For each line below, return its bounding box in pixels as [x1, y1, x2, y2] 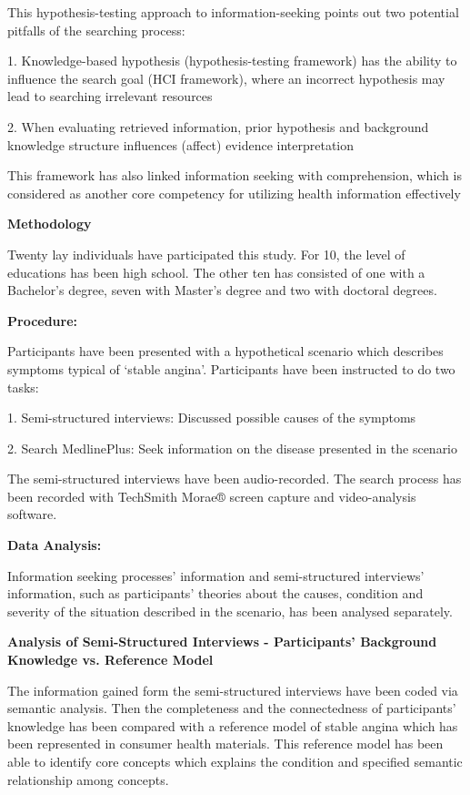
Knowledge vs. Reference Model [7, 650, 214, 669]
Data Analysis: [7, 535, 102, 555]
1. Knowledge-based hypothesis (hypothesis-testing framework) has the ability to [7, 51, 457, 70]
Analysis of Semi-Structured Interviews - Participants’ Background [7, 632, 437, 651]
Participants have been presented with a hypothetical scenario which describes [7, 341, 444, 361]
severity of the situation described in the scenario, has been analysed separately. [7, 601, 453, 620]
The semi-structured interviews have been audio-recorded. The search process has [7, 469, 462, 488]
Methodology [7, 214, 92, 233]
